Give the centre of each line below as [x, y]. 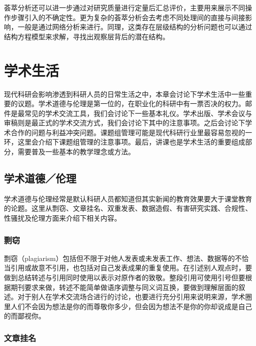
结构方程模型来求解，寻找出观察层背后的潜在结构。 [87, 36]
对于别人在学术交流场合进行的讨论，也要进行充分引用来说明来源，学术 [131, 297]
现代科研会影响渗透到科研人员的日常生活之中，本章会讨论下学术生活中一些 [125, 94]
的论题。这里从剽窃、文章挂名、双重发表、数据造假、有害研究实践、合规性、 [128, 208]
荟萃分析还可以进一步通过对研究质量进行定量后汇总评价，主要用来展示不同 [125, 7]
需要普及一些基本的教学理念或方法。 [76, 152]
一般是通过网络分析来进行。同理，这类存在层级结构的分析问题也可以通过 [135, 27]
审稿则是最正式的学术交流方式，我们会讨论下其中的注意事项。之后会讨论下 [125, 123]
